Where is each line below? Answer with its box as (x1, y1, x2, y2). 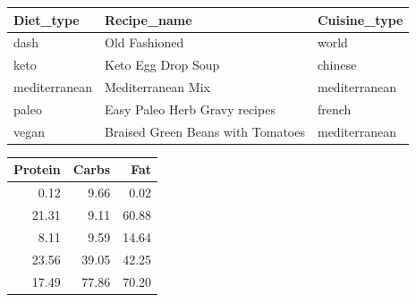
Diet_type (13, 10, 80, 29)
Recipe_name (104, 10, 192, 29)
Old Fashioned (104, 33, 184, 52)
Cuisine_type (317, 10, 403, 29)
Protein (13, 160, 61, 179)
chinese (317, 55, 357, 74)
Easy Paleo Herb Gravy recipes (104, 99, 276, 118)
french (317, 99, 352, 118)
